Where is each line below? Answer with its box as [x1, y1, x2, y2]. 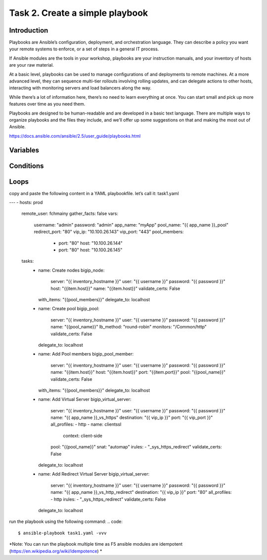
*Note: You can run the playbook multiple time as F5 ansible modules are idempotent [9, 541, 183, 547]
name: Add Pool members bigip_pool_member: [38, 351, 133, 357]
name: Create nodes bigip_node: [38, 267, 105, 273]
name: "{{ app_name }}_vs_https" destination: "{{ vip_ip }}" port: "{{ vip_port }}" [50, 415, 213, 421]
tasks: [21, 258, 34, 264]
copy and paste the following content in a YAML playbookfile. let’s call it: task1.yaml [9, 190, 179, 196]
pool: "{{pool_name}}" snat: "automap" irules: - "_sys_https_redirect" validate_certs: [50, 444, 222, 450]
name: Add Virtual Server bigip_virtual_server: [38, 397, 132, 402]
